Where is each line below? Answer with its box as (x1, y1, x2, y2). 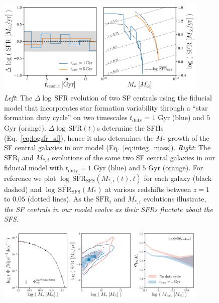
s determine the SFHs (96, 122, 164, 133)
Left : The (4, 92, 33, 103)
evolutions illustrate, (143, 193, 206, 204)
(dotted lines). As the (27, 193, 93, 204)
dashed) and (4, 183, 42, 194)
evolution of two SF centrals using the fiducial (70, 92, 212, 103)
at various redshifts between (105, 183, 191, 194)
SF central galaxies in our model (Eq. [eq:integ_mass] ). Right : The (4, 142, 211, 153)
